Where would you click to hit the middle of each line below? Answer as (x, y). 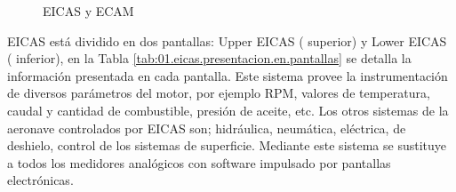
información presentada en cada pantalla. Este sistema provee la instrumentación (228, 75)
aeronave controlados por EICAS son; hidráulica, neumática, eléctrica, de (207, 128)
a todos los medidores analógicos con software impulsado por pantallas (199, 162)
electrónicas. (40, 180)
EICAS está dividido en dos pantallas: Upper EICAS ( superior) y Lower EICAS (227, 40)
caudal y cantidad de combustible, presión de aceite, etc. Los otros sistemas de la (228, 110)
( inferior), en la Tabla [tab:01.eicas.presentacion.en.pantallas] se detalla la (209, 58)
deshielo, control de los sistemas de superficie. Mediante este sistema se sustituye (227, 145)
